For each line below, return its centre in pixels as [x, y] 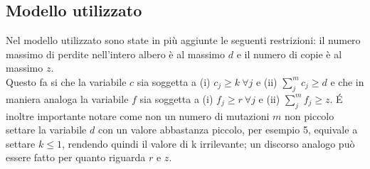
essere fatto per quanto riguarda [76, 157]
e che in [347, 81]
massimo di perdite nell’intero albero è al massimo [116, 54]
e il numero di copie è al [289, 54]
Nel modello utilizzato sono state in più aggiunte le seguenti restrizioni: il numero [183, 40]
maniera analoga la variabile [67, 98]
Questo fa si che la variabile [66, 81]
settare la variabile [46, 130]
